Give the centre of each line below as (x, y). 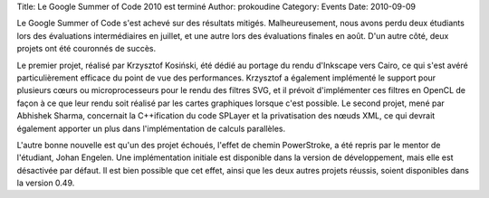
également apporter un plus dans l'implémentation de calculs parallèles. (151, 128)
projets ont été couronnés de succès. (86, 49)
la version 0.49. (46, 183)
